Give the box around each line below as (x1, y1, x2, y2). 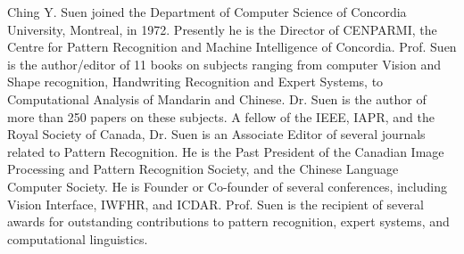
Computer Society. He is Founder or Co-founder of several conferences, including (7, 176, 448, 195)
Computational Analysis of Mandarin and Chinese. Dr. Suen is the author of (7, 89, 427, 108)
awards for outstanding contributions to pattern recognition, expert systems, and (7, 212, 450, 231)
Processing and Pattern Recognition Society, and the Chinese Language (7, 160, 399, 178)
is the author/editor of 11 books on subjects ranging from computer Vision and (7, 54, 441, 73)
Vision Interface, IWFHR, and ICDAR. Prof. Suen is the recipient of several (7, 194, 424, 213)
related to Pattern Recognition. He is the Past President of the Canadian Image (7, 142, 444, 160)
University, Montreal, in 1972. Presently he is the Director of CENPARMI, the (7, 20, 437, 38)
